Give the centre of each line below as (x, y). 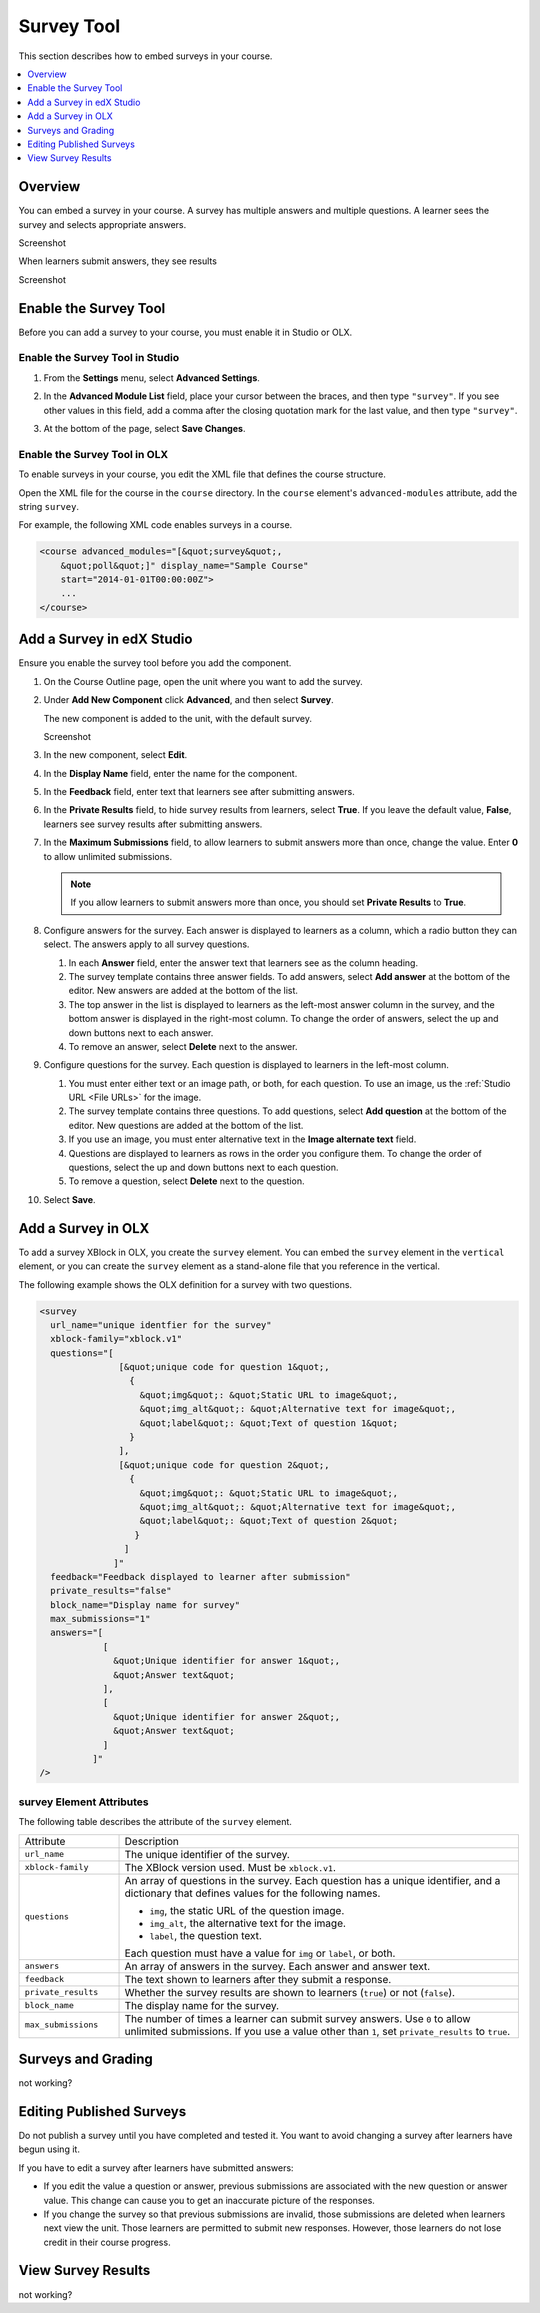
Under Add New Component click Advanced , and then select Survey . (188, 700)
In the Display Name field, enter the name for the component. (170, 773)
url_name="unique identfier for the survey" (161, 1324)
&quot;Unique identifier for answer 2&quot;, (227, 1716)
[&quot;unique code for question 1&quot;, (224, 1367)
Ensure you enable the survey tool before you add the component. (155, 663)
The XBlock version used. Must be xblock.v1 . (230, 1867)
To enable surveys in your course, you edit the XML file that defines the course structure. (202, 474)
